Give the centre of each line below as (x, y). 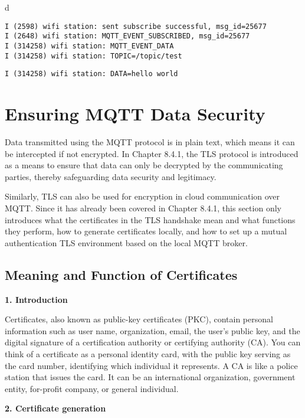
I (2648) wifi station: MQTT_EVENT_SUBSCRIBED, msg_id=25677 (127, 36)
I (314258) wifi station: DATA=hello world (91, 74)
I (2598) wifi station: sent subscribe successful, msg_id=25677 (136, 26)
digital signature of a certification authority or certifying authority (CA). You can (153, 342)
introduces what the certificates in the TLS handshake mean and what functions (150, 219)
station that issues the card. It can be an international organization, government (150, 377)
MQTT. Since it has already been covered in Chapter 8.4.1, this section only (143, 208)
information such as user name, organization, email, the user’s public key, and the (152, 330)
